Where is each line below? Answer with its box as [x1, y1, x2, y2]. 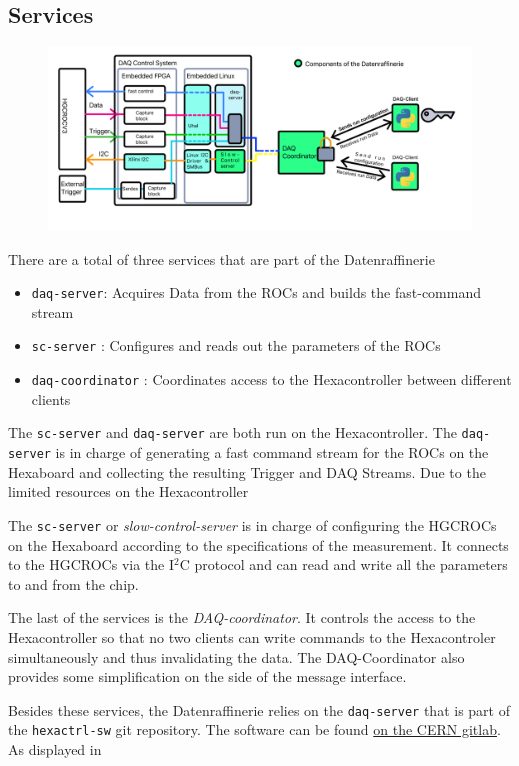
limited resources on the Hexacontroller [8, 481, 249, 502]
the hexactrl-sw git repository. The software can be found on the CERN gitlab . [8, 719, 501, 740]
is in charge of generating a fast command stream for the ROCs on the [55, 442, 489, 463]
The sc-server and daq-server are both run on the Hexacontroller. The [8, 422, 457, 443]
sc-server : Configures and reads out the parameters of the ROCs [31, 335, 441, 356]
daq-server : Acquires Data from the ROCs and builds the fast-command [31, 282, 481, 303]
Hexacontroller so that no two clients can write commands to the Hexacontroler [8, 626, 496, 647]
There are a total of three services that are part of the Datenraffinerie [8, 248, 435, 269]
